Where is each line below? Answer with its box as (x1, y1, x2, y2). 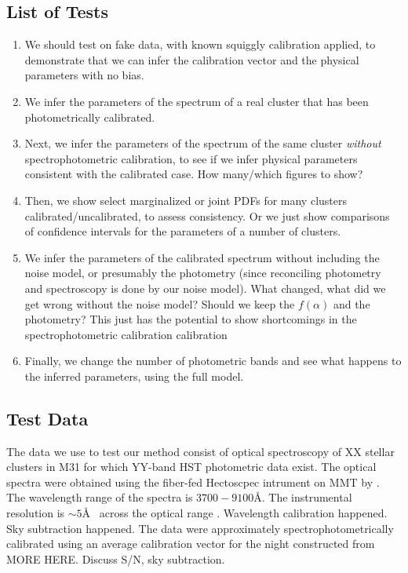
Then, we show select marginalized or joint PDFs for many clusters (24, 192, 347, 208)
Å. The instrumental (253, 489, 352, 505)
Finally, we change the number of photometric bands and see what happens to (24, 352, 402, 369)
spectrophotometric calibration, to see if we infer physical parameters (24, 150, 358, 166)
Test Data (6, 406, 89, 430)
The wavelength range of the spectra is (6, 489, 193, 505)
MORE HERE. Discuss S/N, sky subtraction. (6, 550, 225, 567)
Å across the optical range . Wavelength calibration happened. (82, 505, 388, 521)
